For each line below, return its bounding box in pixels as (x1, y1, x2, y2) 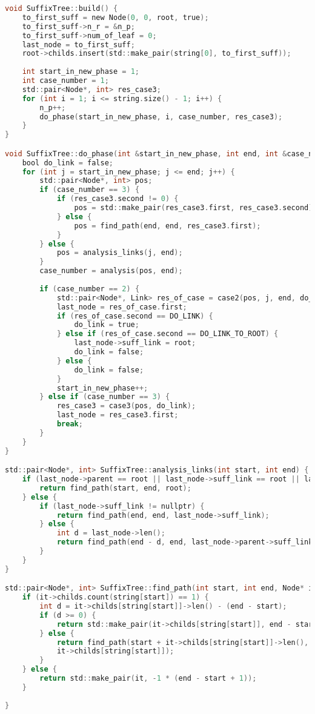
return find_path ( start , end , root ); (39, 483, 191, 492)
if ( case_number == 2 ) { (39, 284, 140, 293)
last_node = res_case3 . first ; (56, 411, 179, 420)
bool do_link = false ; (22, 158, 113, 167)
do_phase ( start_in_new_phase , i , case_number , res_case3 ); (39, 112, 283, 121)
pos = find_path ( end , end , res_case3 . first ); (74, 221, 261, 230)
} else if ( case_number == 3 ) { (39, 392, 170, 402)
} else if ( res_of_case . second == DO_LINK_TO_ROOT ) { (56, 329, 279, 339)
